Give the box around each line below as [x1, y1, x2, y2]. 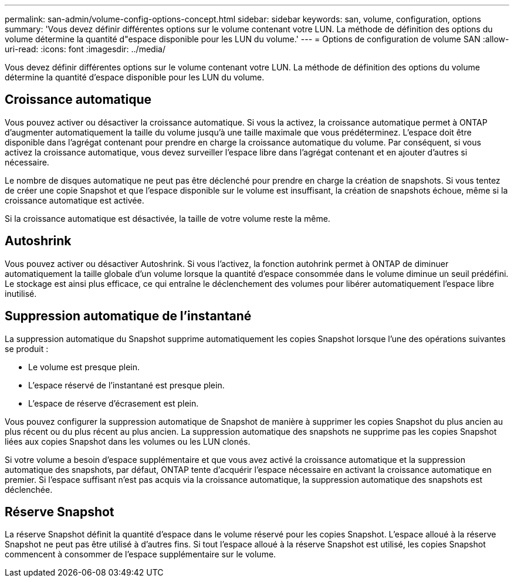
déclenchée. [5, 484, 53, 495]
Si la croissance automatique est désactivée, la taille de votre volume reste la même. [5, 213, 330, 224]
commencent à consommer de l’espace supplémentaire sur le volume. [5, 549, 276, 560]
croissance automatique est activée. [5, 195, 144, 205]
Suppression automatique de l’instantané [5, 309, 252, 324]
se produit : [5, 343, 49, 354]
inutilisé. [5, 288, 37, 299]
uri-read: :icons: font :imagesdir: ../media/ [5, 44, 165, 54]
